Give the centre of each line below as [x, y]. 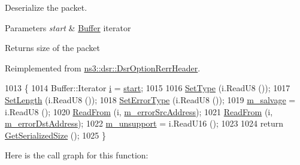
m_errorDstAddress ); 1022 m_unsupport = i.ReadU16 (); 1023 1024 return [144, 123]
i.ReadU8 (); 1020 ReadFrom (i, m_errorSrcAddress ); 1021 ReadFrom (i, [139, 111]
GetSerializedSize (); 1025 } [55, 135]
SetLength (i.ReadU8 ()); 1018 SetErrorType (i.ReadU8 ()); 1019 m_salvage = [150, 99]
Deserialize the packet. [46, 7]
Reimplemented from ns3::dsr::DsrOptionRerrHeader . [103, 67]
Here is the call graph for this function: [77, 155]
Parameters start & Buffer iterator [68, 27]
